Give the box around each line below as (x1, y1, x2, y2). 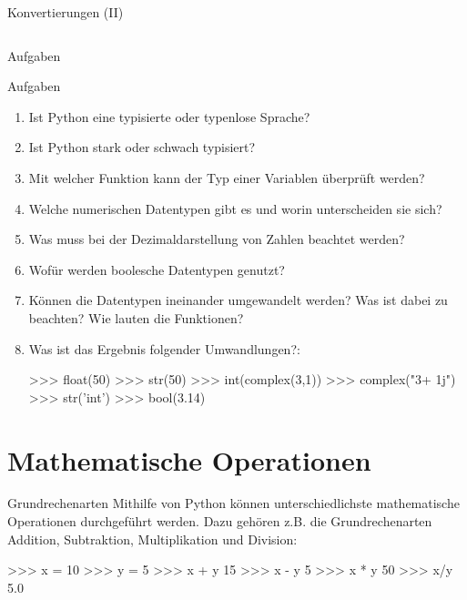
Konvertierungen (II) (7, 3, 124, 21)
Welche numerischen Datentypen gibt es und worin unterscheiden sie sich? (28, 198, 442, 218)
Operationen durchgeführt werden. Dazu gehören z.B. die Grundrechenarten (7, 512, 432, 531)
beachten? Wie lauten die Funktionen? (28, 308, 244, 327)
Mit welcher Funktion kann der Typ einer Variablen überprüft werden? (28, 168, 425, 187)
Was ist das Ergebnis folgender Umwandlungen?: (28, 339, 300, 358)
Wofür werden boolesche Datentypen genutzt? (28, 259, 285, 279)
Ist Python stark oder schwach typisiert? (28, 137, 256, 157)
